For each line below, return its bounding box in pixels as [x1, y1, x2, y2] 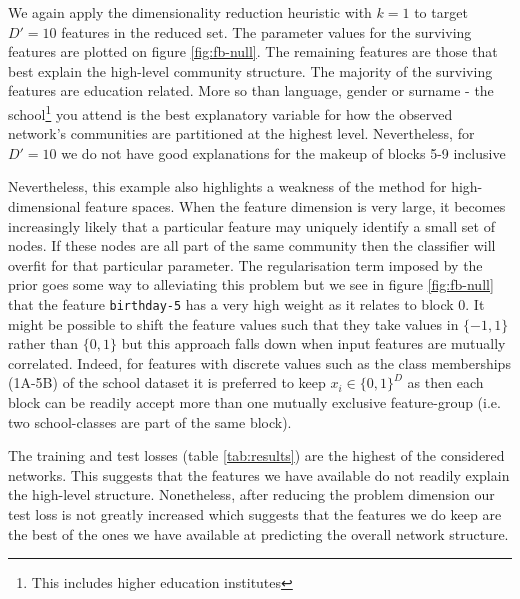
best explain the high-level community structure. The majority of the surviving [8, 60, 493, 81]
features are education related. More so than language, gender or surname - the [8, 80, 494, 101]
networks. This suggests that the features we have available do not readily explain [8, 464, 510, 485]
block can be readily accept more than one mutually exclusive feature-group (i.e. [8, 392, 501, 412]
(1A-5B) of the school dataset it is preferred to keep [8, 372, 326, 393]
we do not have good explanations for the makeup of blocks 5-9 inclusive [61, 142, 506, 163]
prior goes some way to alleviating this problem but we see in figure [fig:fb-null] [8, 274, 494, 295]
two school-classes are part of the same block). [8, 411, 292, 432]
